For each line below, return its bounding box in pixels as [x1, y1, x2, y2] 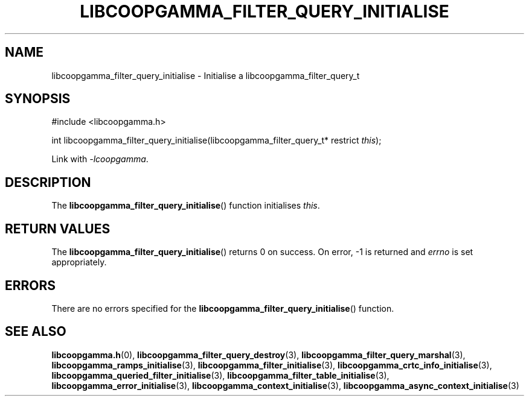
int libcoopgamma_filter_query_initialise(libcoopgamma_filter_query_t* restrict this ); [51, 135, 382, 146]
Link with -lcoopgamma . [51, 154, 149, 165]
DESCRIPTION [5, 174, 91, 190]
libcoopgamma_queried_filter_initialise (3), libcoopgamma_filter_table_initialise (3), [51, 370, 390, 380]
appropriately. [51, 257, 107, 268]
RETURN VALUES [5, 221, 111, 236]
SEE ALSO [5, 324, 66, 339]
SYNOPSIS [5, 91, 71, 107]
